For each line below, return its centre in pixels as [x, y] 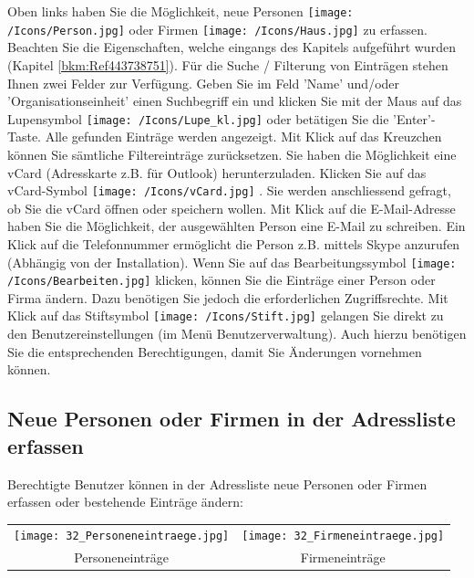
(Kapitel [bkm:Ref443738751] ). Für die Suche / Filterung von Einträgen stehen [228, 64]
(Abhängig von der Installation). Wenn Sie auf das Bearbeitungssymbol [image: [232, 262]
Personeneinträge [122, 557]
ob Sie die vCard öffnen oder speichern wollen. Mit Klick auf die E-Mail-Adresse [232, 208]
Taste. [25, 137]
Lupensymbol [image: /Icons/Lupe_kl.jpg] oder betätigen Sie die [198, 118]
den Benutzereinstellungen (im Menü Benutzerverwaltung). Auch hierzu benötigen [237, 334]
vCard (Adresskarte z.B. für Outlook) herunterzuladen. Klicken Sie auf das [217, 172]
